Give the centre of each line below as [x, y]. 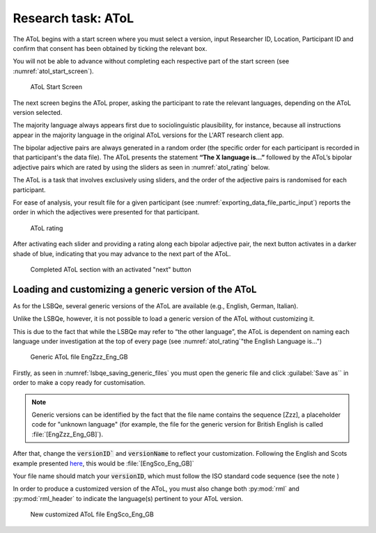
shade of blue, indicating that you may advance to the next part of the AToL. [122, 253]
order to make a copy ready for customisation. [79, 383]
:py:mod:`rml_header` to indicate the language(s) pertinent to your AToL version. [128, 498]
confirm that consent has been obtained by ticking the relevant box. [110, 48]
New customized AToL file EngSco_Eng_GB [92, 514]
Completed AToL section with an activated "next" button [111, 269]
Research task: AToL [73, 18]
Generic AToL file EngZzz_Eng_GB [79, 357]
